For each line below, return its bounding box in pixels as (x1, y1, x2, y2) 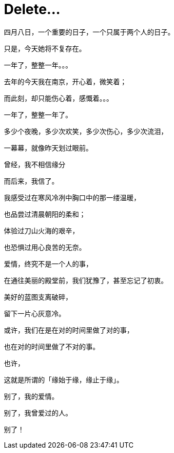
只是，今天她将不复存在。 (4, 44, 86, 53)
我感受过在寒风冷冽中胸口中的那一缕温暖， (4, 193, 140, 202)
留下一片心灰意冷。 (4, 309, 65, 318)
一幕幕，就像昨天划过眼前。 (4, 143, 93, 152)
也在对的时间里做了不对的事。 (4, 342, 99, 351)
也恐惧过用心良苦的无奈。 (4, 243, 86, 251)
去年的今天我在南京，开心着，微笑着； (4, 77, 127, 86)
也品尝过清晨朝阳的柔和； (4, 209, 86, 218)
